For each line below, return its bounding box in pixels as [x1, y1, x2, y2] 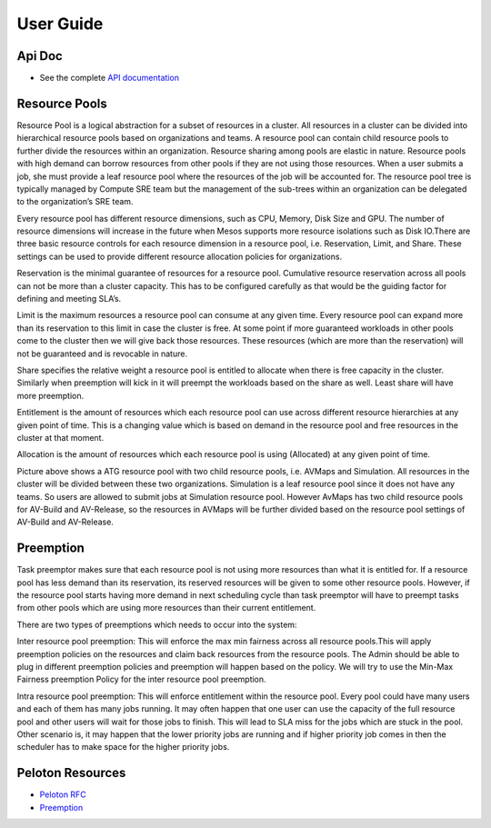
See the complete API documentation [39, 73, 179, 84]
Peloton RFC [39, 789, 86, 800]
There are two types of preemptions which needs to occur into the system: [16, 619, 297, 630]
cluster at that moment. [16, 432, 105, 443]
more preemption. [16, 390, 85, 401]
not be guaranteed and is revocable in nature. [16, 348, 188, 359]
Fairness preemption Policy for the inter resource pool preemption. [16, 673, 267, 685]
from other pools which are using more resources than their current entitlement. [16, 603, 316, 614]
